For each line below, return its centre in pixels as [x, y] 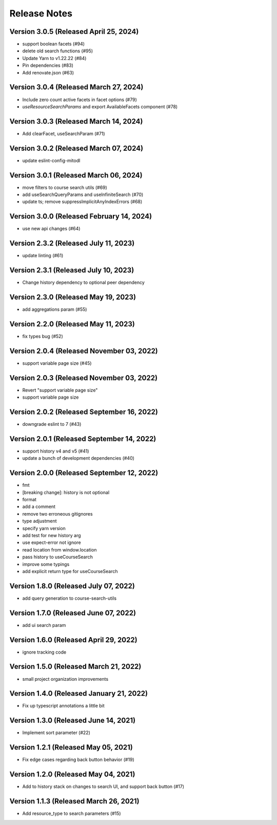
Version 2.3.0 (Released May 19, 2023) [73, 297]
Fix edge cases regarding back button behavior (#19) [78, 760]
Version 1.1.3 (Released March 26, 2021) [74, 801]
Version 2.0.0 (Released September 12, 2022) [84, 473]
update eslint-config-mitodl [51, 160]
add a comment [39, 507]
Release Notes [41, 13]
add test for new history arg [52, 535]
